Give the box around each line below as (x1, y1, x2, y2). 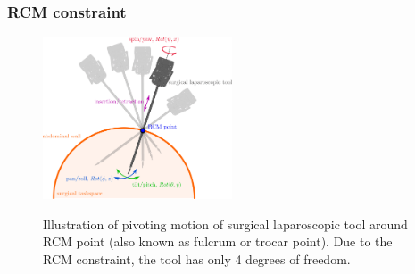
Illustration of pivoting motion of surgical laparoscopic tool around (43, 214, 408, 233)
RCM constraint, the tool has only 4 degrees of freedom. (43, 249, 351, 268)
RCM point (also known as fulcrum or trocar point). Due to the (43, 232, 393, 251)
